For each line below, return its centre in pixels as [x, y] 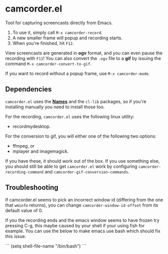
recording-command [24, 172]
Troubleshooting [32, 188]
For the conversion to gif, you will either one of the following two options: [81, 136]
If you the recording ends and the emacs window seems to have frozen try [82, 220]
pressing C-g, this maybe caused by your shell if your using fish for [75, 225]
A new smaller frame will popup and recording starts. [67, 38]
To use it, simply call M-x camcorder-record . [57, 32]
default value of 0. [24, 210]
